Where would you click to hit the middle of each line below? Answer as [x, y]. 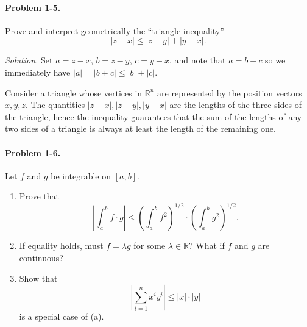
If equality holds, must [61, 246]
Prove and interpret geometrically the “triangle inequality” [115, 30]
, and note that [197, 60]
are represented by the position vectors [230, 92]
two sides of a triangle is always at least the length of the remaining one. [140, 128]
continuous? [41, 258]
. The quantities [55, 105]
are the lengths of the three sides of [236, 105]
